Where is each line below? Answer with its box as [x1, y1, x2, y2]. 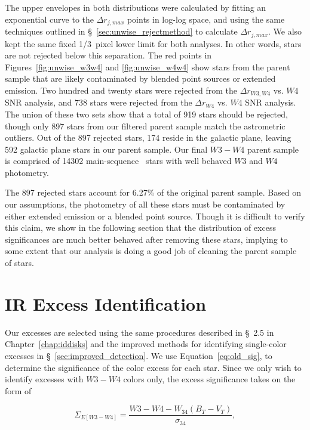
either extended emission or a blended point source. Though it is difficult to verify [5, 209, 305, 222]
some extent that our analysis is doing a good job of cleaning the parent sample [5, 245, 297, 257]
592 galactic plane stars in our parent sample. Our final [5, 143, 208, 155]
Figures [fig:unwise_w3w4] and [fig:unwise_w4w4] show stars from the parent [5, 60, 290, 73]
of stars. [5, 256, 34, 269]
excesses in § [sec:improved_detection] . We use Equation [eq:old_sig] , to [5, 349, 272, 361]
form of [5, 384, 32, 397]
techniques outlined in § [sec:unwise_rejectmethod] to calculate [5, 25, 238, 38]
